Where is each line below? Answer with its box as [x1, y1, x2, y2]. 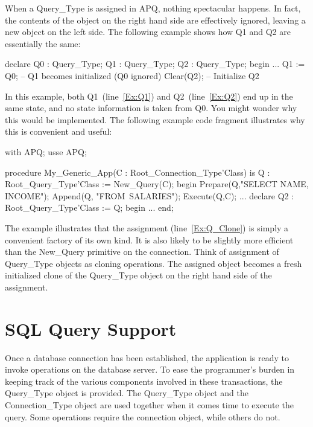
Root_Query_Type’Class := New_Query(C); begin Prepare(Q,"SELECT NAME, [5, 178, 309, 190]
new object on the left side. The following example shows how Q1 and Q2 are [5, 25, 291, 38]
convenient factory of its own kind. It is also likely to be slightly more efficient [5, 233, 294, 246]
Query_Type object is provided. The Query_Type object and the [5, 387, 248, 399]
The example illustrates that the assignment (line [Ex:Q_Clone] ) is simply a [5, 221, 289, 234]
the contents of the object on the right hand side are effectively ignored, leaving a [5, 13, 306, 26]
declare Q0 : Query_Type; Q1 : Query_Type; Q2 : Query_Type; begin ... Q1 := [5, 57, 305, 70]
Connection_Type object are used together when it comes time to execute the [5, 398, 294, 411]
